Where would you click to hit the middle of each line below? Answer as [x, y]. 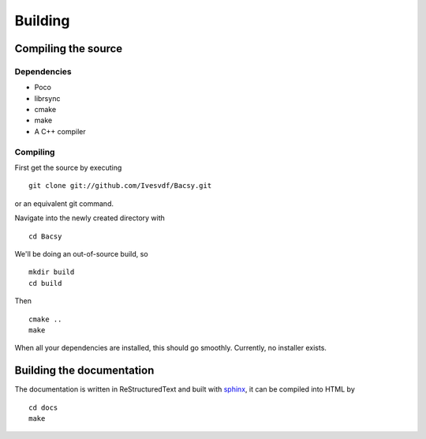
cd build [45, 283]
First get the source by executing [68, 168]
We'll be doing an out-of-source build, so [82, 253]
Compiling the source [69, 49]
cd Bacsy [45, 236]
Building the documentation [84, 371]
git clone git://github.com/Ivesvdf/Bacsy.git [120, 186]
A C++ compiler [60, 131]
